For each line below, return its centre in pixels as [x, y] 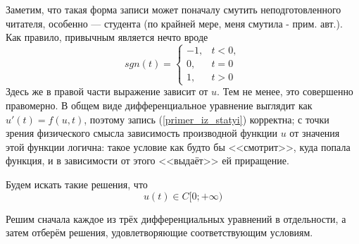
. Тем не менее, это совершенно [285, 91]
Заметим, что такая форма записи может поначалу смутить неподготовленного [174, 9]
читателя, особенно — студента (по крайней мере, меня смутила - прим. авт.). [174, 23]
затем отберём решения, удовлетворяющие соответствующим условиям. [159, 232]
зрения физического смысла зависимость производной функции [141, 133]
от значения [315, 133]
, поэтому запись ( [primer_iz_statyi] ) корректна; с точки [207, 119]
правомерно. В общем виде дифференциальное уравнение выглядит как [159, 105]
